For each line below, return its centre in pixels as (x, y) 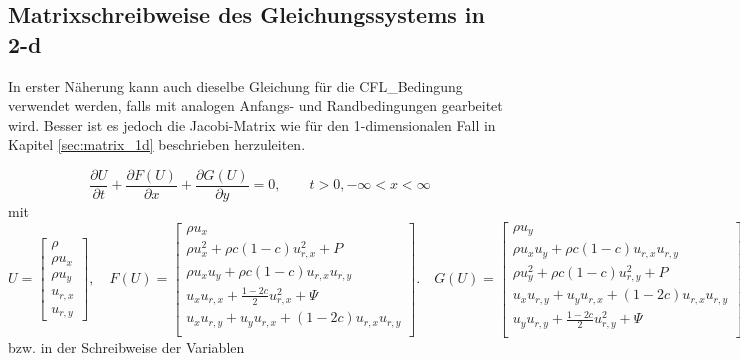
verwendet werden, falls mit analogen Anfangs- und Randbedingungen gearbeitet (255, 105)
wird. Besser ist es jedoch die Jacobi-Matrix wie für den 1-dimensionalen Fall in (252, 124)
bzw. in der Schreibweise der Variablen (126, 346)
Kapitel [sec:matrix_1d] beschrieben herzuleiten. (157, 144)
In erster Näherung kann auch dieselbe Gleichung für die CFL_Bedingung (235, 85)
